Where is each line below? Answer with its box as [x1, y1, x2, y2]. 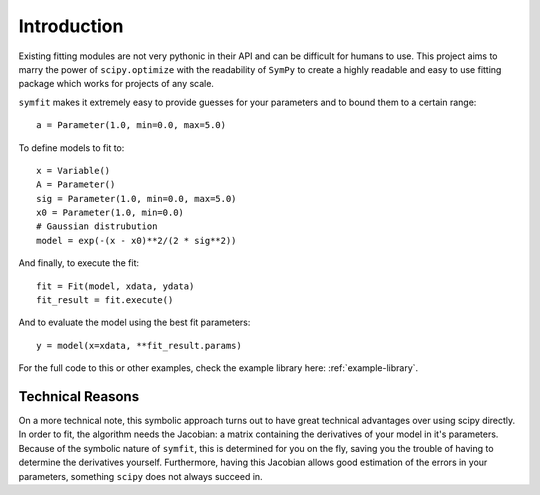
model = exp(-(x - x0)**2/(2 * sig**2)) [36, 235, 237, 246]
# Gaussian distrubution [36, 221, 158, 232]
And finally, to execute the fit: [18, 257, 140, 269]
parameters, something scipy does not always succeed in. [18, 470, 264, 482]
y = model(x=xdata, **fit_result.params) [36, 340, 242, 351]
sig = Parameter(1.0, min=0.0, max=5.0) [36, 193, 237, 204]
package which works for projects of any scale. [18, 78, 215, 90]
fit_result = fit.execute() [36, 295, 174, 306]
